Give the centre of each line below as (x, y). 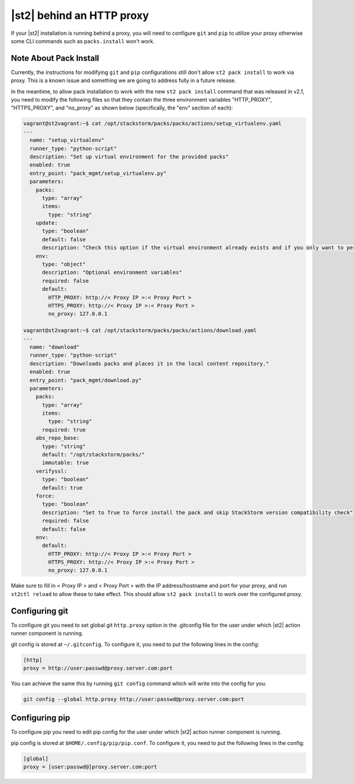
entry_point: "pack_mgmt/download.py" (86, 380)
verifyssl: (51, 471)
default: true (62, 487)
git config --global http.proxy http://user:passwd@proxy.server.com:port (134, 699)
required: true (64, 430)
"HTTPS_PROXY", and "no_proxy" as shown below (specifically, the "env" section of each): (122, 108)
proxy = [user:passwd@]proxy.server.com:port (90, 767)
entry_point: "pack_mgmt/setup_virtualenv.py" (98, 173)
